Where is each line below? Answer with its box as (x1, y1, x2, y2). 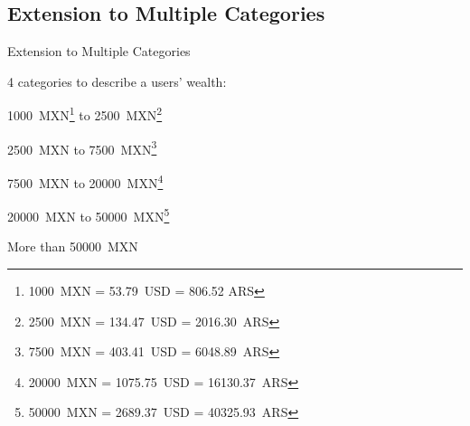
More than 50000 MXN (7, 237, 138, 256)
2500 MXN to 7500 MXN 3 (7, 137, 157, 158)
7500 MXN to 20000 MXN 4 (7, 170, 164, 192)
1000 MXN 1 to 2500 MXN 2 (7, 103, 163, 125)
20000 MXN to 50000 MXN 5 (7, 204, 170, 225)
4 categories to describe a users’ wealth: (7, 71, 227, 90)
